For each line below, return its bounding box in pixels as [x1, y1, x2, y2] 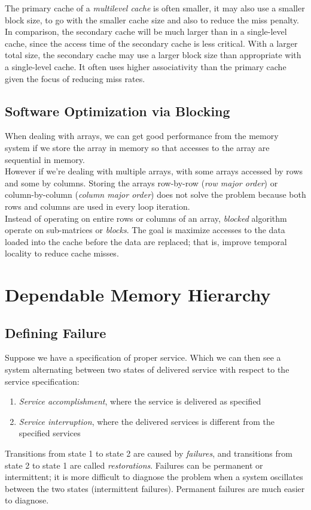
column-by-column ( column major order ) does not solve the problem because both [5, 188, 306, 201]
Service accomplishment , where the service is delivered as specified [19, 395, 261, 408]
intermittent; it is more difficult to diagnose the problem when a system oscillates [5, 470, 303, 483]
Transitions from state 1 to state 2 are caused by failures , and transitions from [5, 447, 292, 460]
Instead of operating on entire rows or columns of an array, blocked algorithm [5, 212, 287, 224]
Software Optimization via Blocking [5, 101, 230, 120]
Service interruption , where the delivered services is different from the [19, 415, 275, 427]
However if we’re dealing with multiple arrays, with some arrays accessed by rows [5, 165, 303, 177]
